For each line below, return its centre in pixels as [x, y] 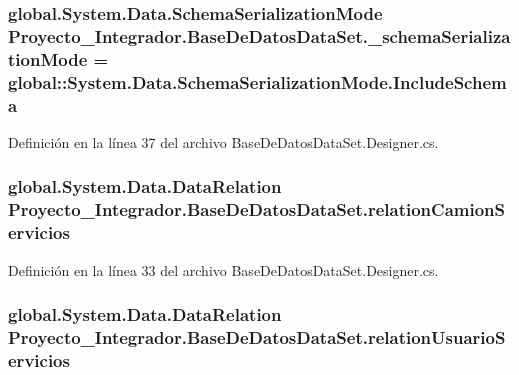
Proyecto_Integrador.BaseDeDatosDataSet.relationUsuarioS [257, 337]
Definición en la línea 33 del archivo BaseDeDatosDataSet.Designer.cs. [223, 269]
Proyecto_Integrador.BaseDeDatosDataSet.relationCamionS [257, 209]
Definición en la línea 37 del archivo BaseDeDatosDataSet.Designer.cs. [223, 141]
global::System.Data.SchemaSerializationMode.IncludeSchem [257, 81]
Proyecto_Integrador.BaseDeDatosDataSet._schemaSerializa [259, 35]
